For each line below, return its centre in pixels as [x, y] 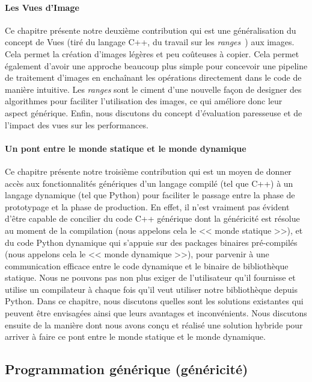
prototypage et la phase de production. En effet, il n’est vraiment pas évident [147, 206]
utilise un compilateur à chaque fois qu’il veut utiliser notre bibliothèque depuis [151, 289]
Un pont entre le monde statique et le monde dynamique [126, 148]
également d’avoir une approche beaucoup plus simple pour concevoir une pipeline [156, 65]
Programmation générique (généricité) [127, 369]
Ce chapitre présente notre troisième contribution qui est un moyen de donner [148, 171]
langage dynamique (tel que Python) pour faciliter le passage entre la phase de [150, 195]
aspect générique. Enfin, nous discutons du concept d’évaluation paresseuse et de [154, 112]
